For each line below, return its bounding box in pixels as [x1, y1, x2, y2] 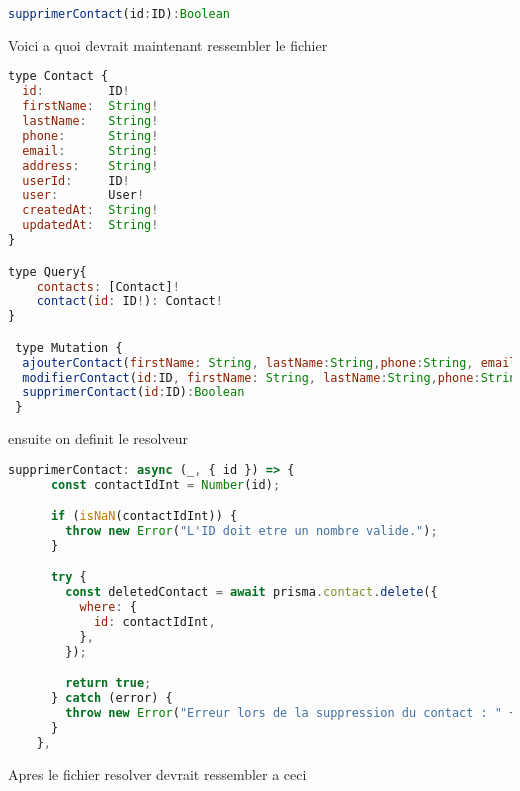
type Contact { [8, 69, 109, 84]
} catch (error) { [50, 691, 173, 706]
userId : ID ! [22, 173, 130, 188]
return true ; [65, 676, 152, 691]
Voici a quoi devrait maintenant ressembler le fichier [8, 34, 328, 55]
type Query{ [8, 264, 87, 279]
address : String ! [22, 158, 159, 173]
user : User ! [22, 188, 145, 203]
